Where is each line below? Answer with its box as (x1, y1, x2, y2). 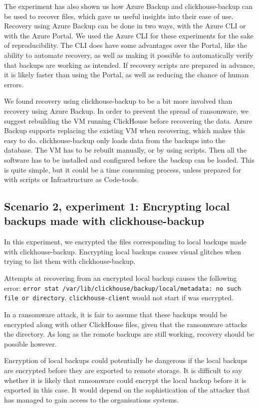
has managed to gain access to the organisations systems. (4, 394, 179, 405)
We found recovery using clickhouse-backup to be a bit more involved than (4, 96, 233, 106)
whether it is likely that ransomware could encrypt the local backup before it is (4, 375, 247, 385)
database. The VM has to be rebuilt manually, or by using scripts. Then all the (4, 145, 247, 155)
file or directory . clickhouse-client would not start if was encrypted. (4, 292, 234, 303)
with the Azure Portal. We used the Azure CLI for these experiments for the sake (4, 30, 254, 40)
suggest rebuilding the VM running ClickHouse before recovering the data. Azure (4, 115, 253, 126)
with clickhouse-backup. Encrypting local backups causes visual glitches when (4, 246, 242, 256)
